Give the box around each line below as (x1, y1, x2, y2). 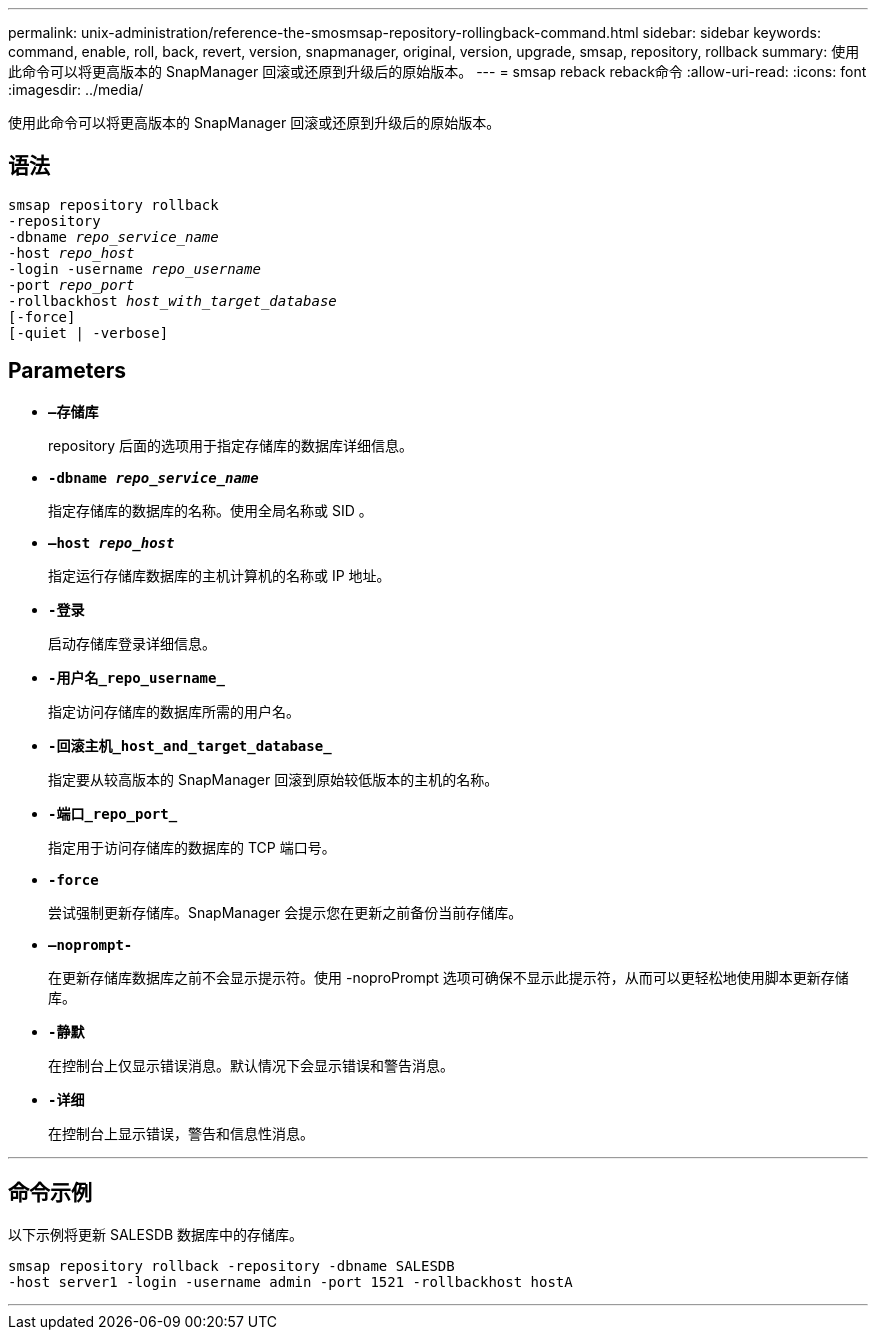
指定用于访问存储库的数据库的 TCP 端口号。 (48, 838, 336, 856)
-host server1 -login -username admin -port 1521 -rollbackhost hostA (8, 1273, 573, 1290)
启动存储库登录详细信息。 (48, 634, 216, 652)
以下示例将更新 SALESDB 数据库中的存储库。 (8, 1225, 304, 1243)
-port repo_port (8, 276, 135, 293)
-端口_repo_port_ (48, 805, 178, 822)
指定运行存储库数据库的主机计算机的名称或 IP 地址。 (48, 566, 391, 584)
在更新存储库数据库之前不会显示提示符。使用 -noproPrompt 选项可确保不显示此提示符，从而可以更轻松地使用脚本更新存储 (48, 968, 849, 986)
